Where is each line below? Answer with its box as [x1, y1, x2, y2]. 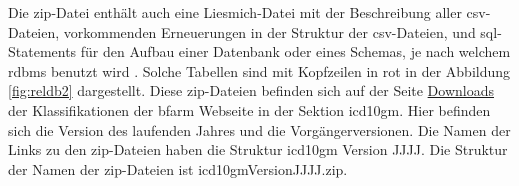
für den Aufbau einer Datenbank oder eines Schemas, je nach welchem [80, 41, 511, 62]
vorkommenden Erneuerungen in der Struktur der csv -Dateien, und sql [63, 21, 498, 42]
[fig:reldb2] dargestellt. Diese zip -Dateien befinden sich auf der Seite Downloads [8, 80, 494, 101]
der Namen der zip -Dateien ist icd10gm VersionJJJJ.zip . [8, 158, 348, 179]
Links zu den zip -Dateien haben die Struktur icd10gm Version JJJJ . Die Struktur [8, 139, 508, 160]
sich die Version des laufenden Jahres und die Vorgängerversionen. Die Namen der [8, 119, 511, 140]
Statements [8, 41, 77, 62]
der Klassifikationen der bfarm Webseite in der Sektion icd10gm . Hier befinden [8, 99, 491, 120]
